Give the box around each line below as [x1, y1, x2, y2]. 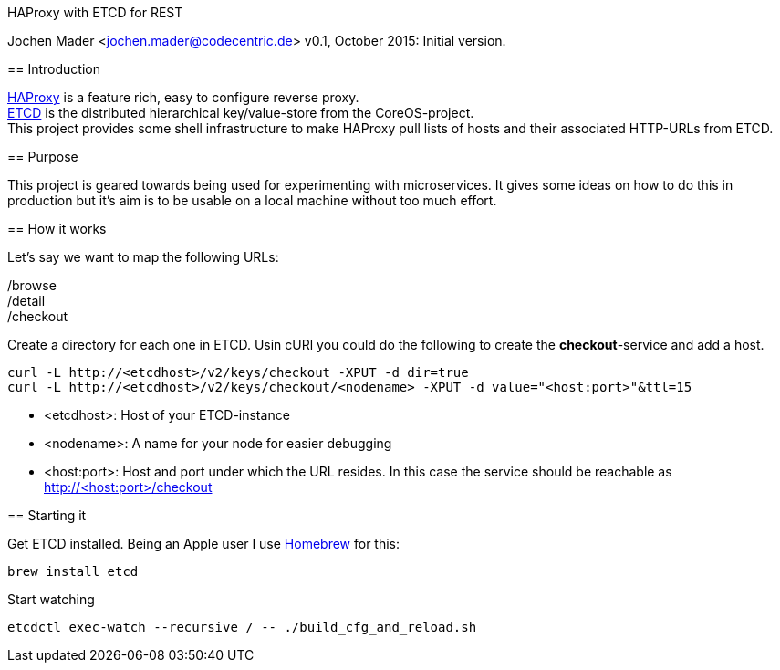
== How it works [7, 221, 107, 236]
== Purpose [7, 149, 78, 164]
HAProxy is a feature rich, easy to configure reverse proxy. [7, 89, 359, 105]
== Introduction [7, 61, 100, 77]
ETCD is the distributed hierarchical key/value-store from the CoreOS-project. [7, 105, 474, 120]
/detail [7, 293, 46, 309]
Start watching [7, 591, 95, 607]
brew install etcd [7, 564, 139, 579]
